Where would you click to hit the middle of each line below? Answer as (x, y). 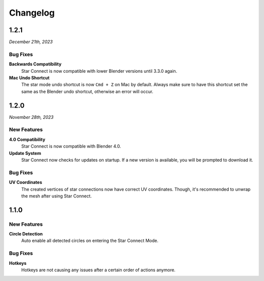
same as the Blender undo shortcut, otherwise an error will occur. (87, 91)
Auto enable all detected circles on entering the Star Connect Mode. (90, 241)
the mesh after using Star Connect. (56, 196)
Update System (25, 153)
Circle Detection (26, 234)
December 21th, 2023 (31, 42)
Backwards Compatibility (35, 64)
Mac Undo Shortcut (29, 78)
